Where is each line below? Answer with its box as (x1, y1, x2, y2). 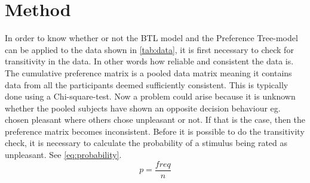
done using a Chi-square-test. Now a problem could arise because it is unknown (5, 90, 296, 103)
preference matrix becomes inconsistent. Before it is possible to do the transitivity (5, 125, 305, 137)
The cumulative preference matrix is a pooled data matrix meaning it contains (5, 66, 292, 79)
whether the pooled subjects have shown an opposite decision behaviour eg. (5, 101, 281, 114)
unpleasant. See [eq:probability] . (5, 148, 122, 161)
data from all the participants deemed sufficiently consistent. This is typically (5, 78, 288, 91)
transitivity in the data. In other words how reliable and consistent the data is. (5, 55, 294, 67)
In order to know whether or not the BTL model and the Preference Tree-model (5, 32, 298, 44)
